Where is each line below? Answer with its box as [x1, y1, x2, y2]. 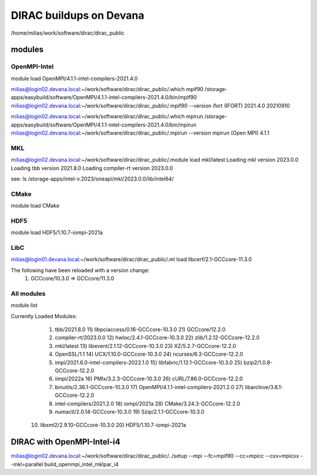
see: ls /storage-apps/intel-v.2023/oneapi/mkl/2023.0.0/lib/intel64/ [11, 175, 174, 182]
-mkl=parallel [11, 460, 43, 467]
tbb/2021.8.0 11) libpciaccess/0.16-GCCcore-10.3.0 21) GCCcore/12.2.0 [55, 326, 226, 333]
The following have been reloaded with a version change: [11, 266, 150, 273]
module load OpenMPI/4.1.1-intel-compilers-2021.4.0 [11, 75, 138, 82]
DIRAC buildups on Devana [11, 9, 144, 22]
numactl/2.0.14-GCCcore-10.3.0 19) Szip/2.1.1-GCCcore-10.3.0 [55, 409, 205, 415]
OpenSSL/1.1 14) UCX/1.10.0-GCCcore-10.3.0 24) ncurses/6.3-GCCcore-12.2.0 [55, 350, 244, 358]
